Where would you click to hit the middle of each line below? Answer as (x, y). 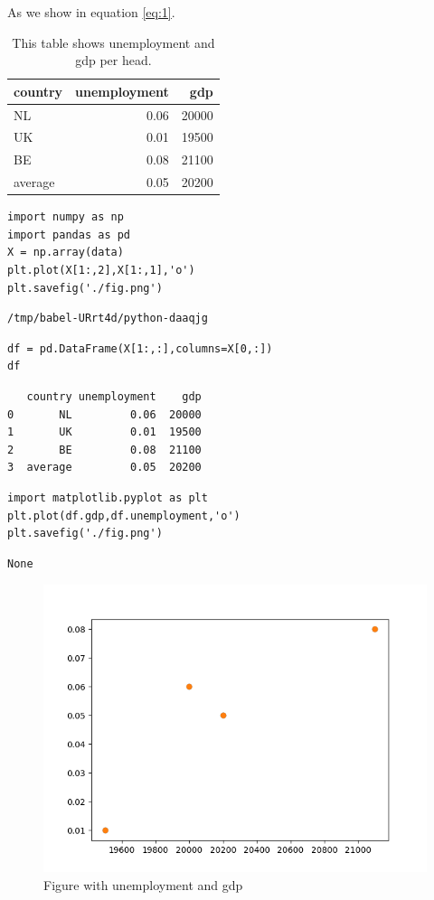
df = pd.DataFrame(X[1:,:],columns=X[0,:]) (140, 348)
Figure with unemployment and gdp (143, 884)
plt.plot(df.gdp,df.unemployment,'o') (124, 516)
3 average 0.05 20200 (104, 468)
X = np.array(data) (66, 253)
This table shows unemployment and (113, 42)
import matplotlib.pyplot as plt (108, 497)
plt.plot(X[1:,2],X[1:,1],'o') (101, 271)
